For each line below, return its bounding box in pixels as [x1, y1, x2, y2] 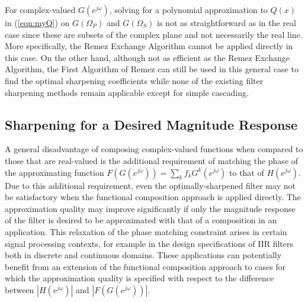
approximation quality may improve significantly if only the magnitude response [5, 202, 296, 214]
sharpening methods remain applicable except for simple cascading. [5, 86, 249, 98]
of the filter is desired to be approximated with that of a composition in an [5, 214, 277, 226]
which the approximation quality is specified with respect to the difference [5, 272, 274, 284]
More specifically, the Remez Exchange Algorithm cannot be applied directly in [5, 40, 293, 52]
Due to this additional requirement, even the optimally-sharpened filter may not [5, 179, 296, 191]
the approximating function [5, 166, 104, 178]
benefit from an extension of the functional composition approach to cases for [5, 260, 286, 272]
